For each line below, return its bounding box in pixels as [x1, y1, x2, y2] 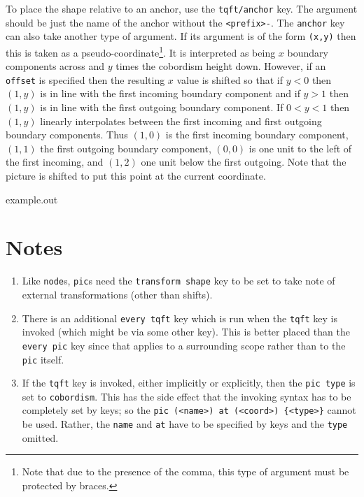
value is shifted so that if [176, 72, 283, 87]
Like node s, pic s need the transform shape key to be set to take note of [22, 273, 335, 288]
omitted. [22, 430, 59, 445]
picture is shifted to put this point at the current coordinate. [6, 168, 266, 183]
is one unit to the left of [248, 141, 352, 155]
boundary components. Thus [6, 127, 128, 142]
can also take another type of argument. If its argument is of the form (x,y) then [6, 29, 356, 43]
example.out [6, 192, 58, 206]
